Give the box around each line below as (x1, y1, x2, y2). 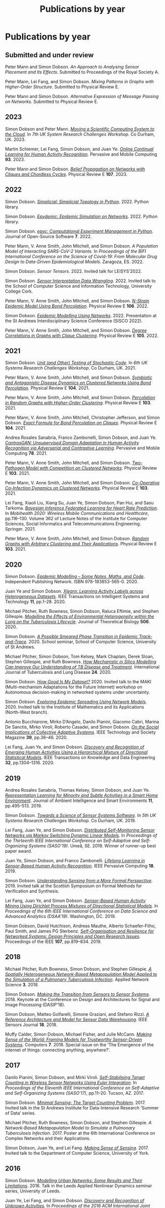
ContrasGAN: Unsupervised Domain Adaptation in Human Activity (5, 440, 139, 446)
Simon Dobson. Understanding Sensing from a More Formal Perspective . (5, 878, 153, 884)
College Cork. (5, 288, 33, 294)
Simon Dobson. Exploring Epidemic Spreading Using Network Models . (5, 699, 147, 705)
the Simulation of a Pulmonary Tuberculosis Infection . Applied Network (5, 976, 149, 982)
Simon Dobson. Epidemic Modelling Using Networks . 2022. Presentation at (5, 312, 157, 318)
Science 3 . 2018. (5, 981, 39, 987)
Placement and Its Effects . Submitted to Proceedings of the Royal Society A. (5, 69, 160, 75)
